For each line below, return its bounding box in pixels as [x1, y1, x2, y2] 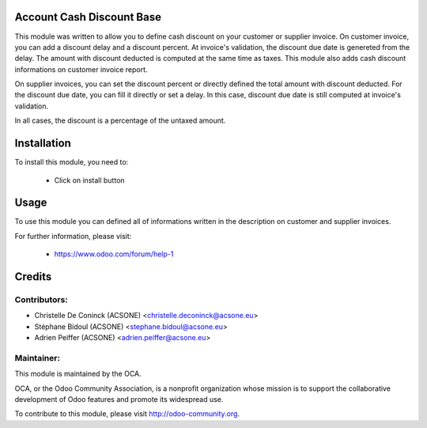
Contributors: [14, 294, 69, 305]
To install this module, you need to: [14, 157, 129, 167]
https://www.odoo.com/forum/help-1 [54, 249, 174, 259]
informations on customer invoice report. [14, 64, 148, 74]
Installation [14, 137, 71, 150]
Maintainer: [14, 352, 61, 363]
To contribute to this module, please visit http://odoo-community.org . [14, 409, 240, 419]
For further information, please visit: [14, 231, 132, 241]
